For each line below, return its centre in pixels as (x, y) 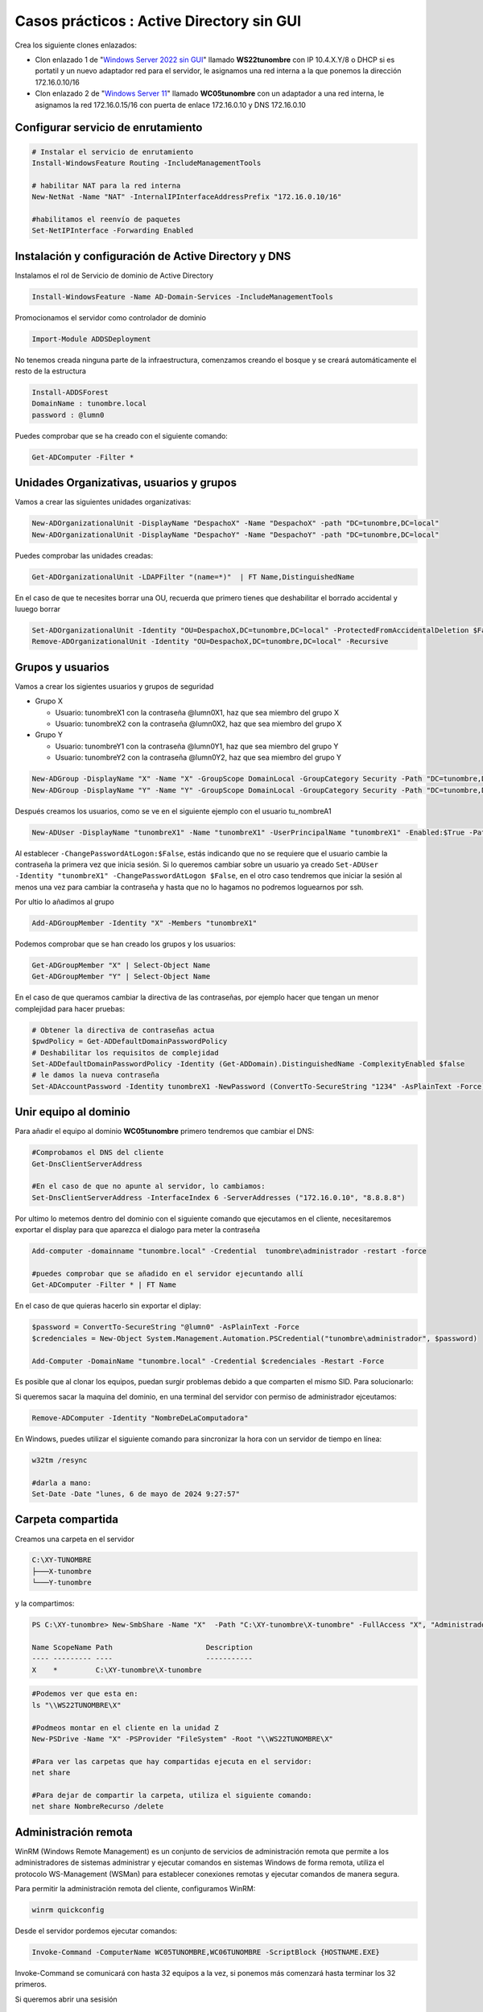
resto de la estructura (50, 371)
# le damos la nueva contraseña (96, 1075)
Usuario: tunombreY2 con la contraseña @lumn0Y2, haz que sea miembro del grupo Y (198, 757)
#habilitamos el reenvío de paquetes (106, 219)
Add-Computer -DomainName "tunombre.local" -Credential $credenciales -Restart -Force (208, 1361)
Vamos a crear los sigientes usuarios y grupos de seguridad (114, 686)
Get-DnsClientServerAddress (87, 1164)
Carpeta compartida (66, 1520)
